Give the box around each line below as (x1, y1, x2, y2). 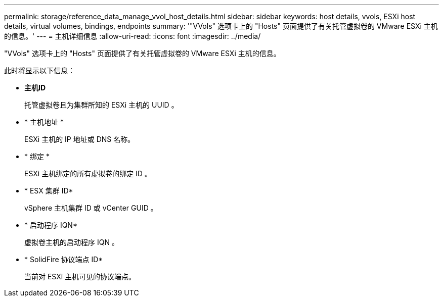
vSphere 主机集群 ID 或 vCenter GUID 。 (24, 204, 158, 212)
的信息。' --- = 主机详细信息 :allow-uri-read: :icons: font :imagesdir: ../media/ (4, 32, 261, 40)
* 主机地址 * (24, 118, 64, 126)
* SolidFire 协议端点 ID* (24, 255, 103, 264)
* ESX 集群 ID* (24, 186, 73, 195)
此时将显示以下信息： (4, 66, 75, 75)
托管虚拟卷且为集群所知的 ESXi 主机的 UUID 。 (24, 101, 179, 109)
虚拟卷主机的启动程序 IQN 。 (24, 238, 119, 246)
